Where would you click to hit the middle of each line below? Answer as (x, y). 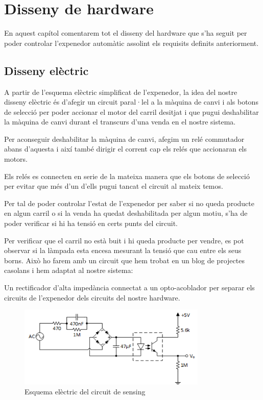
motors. (16, 159)
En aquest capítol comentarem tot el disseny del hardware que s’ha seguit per (126, 33)
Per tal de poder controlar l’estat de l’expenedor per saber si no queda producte (129, 203)
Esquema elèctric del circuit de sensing (85, 392)
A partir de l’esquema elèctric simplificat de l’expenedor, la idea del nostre (121, 92)
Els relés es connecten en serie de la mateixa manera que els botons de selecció (127, 176)
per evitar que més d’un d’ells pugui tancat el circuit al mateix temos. (114, 186)
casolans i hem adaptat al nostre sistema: (69, 270)
